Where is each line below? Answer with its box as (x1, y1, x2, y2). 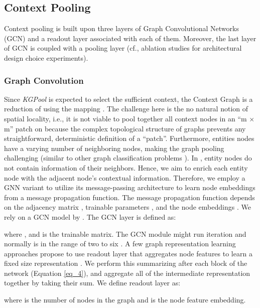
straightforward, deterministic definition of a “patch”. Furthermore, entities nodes (4, 133, 254, 143)
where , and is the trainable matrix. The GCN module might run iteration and (4, 228, 246, 239)
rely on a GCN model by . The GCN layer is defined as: (4, 211, 176, 222)
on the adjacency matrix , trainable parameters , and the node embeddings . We (4, 202, 251, 212)
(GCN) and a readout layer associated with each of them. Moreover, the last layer (4, 33, 256, 43)
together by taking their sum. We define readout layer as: (4, 277, 181, 288)
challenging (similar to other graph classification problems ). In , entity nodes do (4, 152, 252, 163)
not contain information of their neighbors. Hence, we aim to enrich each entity (4, 162, 248, 173)
